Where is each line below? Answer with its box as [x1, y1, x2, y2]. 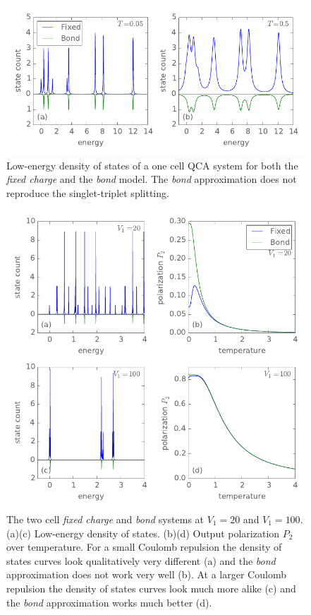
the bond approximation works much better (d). [6, 595, 212, 609]
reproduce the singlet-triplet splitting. [6, 185, 169, 200]
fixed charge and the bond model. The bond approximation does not [6, 172, 297, 186]
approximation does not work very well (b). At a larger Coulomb [6, 567, 286, 582]
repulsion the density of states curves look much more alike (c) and [6, 580, 296, 595]
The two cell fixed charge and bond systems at [6, 511, 205, 526]
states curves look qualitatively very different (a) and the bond [6, 553, 276, 568]
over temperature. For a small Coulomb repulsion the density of [6, 539, 282, 554]
